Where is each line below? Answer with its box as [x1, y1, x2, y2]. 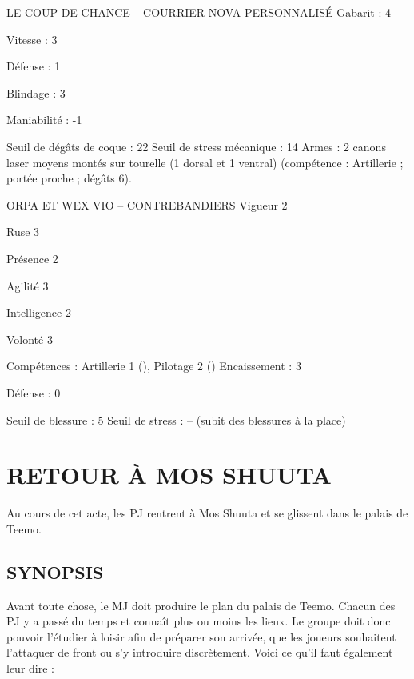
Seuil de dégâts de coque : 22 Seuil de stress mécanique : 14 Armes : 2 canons [6, 138, 386, 154]
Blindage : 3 [6, 84, 66, 101]
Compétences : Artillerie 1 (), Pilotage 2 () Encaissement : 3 [6, 357, 301, 374]
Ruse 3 [6, 223, 40, 240]
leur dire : [6, 659, 54, 676]
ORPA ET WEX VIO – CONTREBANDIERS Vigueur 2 [6, 196, 288, 213]
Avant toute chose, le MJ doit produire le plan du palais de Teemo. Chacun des [6, 597, 396, 613]
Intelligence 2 [6, 304, 71, 321]
